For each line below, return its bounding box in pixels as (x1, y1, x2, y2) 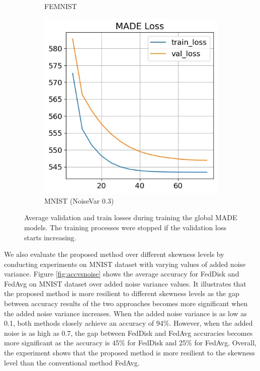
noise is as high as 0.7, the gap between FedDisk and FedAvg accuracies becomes (4, 327, 253, 338)
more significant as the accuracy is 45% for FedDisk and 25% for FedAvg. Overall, (4, 337, 256, 348)
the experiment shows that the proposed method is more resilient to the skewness (4, 347, 255, 358)
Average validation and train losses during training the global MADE (24, 212, 237, 223)
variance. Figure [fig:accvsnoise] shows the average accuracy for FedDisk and (4, 268, 239, 279)
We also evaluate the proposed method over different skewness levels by (4, 249, 224, 259)
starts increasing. (24, 232, 76, 242)
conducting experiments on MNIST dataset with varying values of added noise (4, 258, 246, 269)
